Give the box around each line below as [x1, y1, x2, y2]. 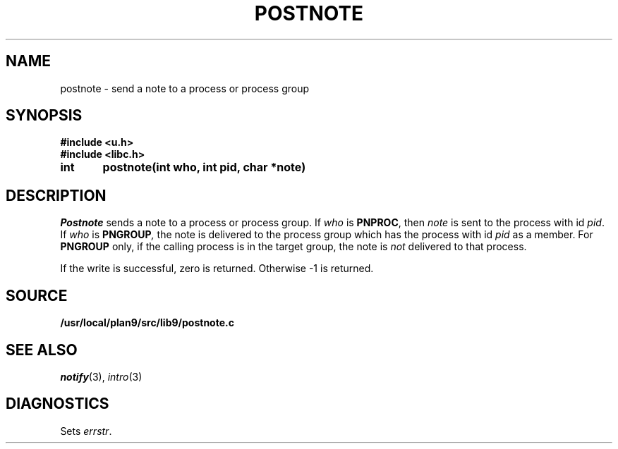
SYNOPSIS [6, 106, 83, 125]
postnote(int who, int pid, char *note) [102, 160, 306, 175]
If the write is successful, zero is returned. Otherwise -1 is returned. [60, 262, 374, 275]
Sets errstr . [60, 424, 112, 437]
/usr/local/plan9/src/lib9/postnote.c [60, 316, 234, 329]
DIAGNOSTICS [6, 395, 109, 413]
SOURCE [6, 286, 68, 305]
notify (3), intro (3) [60, 370, 143, 383]
